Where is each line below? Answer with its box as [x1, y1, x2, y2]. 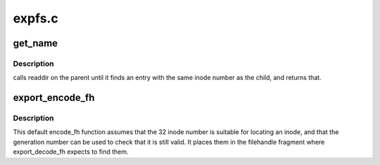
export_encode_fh [13, 92, 95, 104]
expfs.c [13, 11, 59, 26]
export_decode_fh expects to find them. [13, 147, 129, 156]
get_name [13, 37, 58, 49]
